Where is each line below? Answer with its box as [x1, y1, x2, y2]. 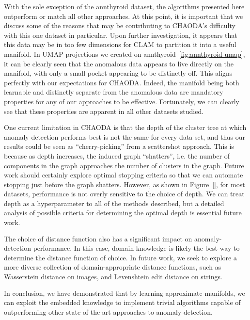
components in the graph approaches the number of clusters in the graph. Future [4, 160, 244, 170]
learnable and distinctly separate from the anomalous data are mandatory [4, 87, 223, 97]
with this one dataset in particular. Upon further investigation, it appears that [4, 30, 237, 40]
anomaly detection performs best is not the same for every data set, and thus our [4, 131, 246, 142]
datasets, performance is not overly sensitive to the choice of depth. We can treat [4, 189, 245, 199]
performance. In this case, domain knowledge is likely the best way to [33, 243, 240, 253]
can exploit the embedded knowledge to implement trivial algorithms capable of [4, 297, 241, 307]
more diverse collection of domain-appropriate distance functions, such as [4, 262, 221, 272]
